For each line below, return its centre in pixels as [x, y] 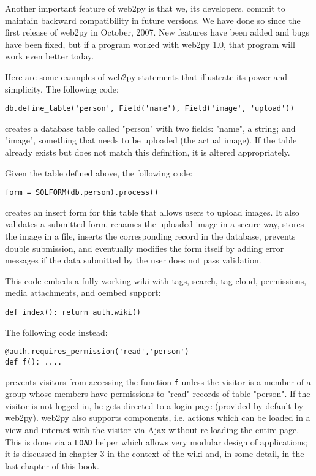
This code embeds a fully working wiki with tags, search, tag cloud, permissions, [156, 280]
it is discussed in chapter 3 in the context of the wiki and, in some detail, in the [155, 454]
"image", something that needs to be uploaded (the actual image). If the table [151, 140]
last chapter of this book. [52, 465]
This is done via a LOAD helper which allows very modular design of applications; [156, 441]
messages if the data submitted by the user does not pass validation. [133, 260]
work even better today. [50, 56]
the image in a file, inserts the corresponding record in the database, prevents [150, 236]
